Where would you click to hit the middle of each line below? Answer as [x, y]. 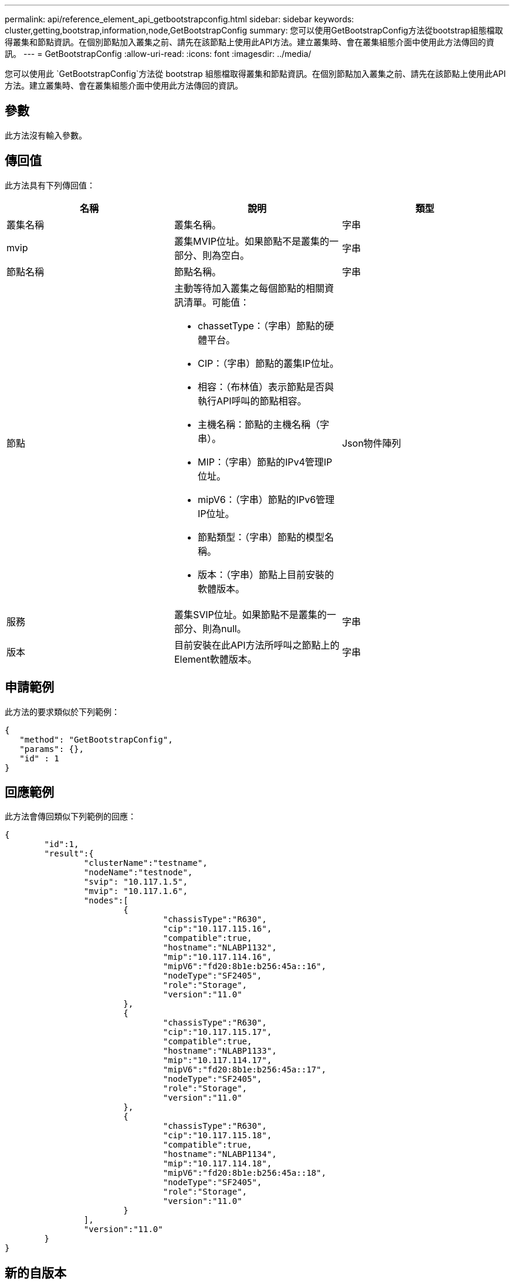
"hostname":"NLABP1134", [220, 1154]
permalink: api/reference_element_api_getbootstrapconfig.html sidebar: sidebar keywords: [180, 19]
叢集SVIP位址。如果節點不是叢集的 [250, 614]
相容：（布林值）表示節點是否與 [266, 387]
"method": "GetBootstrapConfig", [96, 739]
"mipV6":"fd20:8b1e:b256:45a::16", [244, 966]
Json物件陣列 [371, 443]
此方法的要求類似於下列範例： [62, 711]
